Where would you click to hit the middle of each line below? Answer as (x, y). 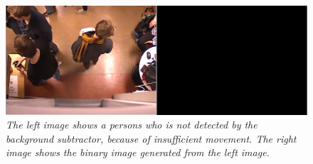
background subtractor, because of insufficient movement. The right (151, 138)
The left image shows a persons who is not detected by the (132, 125)
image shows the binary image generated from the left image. (138, 152)
